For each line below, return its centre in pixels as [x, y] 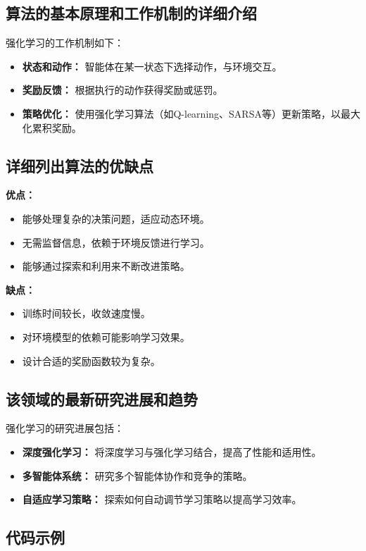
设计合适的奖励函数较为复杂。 [91, 360]
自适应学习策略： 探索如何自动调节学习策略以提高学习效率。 [162, 499]
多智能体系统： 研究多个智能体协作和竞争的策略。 [137, 475]
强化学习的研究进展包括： [65, 428]
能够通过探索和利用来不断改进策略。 [106, 266]
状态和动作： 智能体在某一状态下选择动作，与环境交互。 [152, 66]
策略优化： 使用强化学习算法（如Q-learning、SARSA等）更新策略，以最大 [191, 113]
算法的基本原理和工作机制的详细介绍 [131, 13]
